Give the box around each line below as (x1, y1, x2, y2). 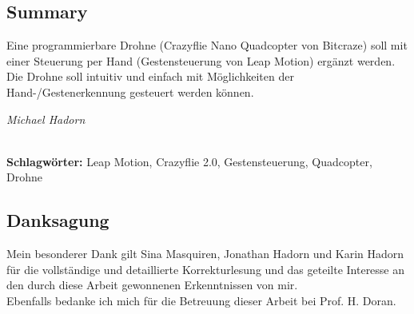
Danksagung (6, 208, 109, 233)
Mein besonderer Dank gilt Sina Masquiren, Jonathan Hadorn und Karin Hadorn (6, 245, 404, 262)
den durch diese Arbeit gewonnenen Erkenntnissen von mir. (6, 276, 298, 293)
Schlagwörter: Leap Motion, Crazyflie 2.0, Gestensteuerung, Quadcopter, (6, 153, 372, 169)
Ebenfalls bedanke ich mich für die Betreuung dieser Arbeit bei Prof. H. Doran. (6, 292, 396, 308)
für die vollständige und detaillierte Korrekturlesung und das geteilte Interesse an (6, 260, 405, 277)
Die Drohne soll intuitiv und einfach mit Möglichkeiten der (6, 68, 294, 85)
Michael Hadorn (6, 110, 86, 127)
